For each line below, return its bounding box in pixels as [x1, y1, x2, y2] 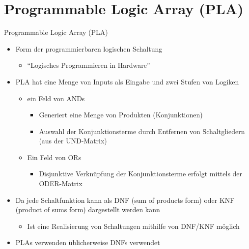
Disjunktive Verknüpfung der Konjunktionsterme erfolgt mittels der [39, 168, 243, 179]
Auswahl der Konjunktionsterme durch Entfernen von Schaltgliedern [39, 126, 245, 136]
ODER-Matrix [39, 178, 83, 189]
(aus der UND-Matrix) [39, 136, 107, 146]
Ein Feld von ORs [27, 152, 82, 162]
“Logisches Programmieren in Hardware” [27, 60, 150, 70]
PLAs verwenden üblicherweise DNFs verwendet [15, 237, 160, 248]
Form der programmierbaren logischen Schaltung [15, 43, 163, 54]
